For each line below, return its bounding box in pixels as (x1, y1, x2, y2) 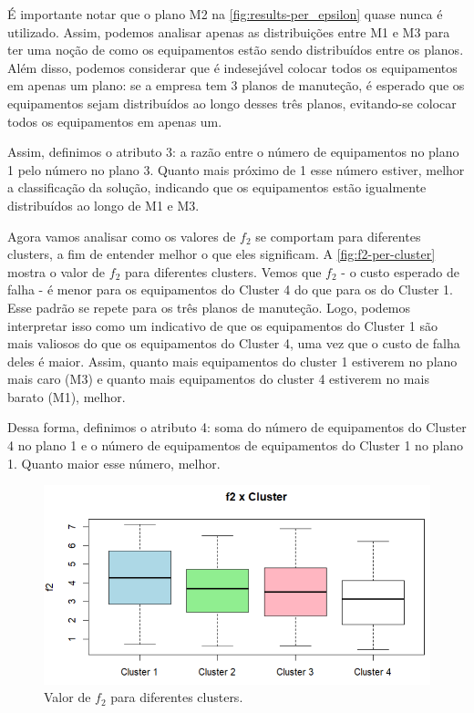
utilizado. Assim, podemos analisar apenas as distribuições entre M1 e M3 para (7, 22, 450, 41)
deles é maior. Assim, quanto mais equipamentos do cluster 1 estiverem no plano (7, 351, 458, 370)
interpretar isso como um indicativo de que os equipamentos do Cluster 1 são (7, 315, 438, 335)
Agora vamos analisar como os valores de (7, 226, 236, 245)
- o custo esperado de (341, 262, 460, 281)
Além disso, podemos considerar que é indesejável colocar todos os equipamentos (7, 57, 458, 77)
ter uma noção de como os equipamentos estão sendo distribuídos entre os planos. (7, 40, 464, 59)
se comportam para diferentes (255, 226, 421, 245)
